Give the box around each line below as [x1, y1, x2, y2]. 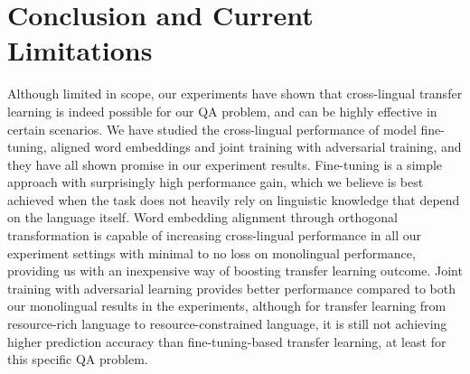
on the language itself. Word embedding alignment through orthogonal [7, 208, 398, 227]
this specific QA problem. [7, 350, 148, 369]
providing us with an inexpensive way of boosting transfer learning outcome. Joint [7, 261, 463, 280]
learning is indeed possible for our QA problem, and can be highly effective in [7, 101, 437, 120]
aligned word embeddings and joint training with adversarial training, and [51, 137, 462, 156]
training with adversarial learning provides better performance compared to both [7, 278, 456, 297]
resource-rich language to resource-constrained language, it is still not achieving [7, 314, 447, 333]
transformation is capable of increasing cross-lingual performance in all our [7, 226, 422, 245]
